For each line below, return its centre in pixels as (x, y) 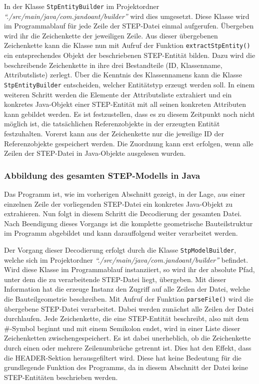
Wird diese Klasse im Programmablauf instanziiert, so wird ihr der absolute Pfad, (129, 269)
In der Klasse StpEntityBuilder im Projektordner (82, 6)
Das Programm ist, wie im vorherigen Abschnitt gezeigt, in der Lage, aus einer (125, 193)
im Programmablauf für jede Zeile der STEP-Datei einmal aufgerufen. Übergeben (129, 26)
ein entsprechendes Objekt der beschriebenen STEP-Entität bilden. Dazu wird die (130, 55)
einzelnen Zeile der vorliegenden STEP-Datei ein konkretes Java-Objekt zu (118, 203)
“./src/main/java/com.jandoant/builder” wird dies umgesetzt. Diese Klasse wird (127, 16)
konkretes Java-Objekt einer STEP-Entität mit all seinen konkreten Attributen (125, 104)
